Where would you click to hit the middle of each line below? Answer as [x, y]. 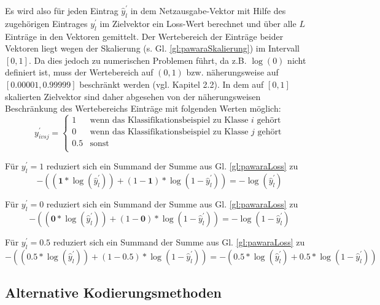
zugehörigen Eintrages [46, 23]
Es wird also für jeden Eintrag [62, 10]
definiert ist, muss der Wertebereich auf [79, 72]
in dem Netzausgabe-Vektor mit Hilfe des [208, 10]
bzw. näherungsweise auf [232, 72]
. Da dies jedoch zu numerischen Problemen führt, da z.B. [138, 60]
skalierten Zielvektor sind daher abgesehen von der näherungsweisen [133, 96]
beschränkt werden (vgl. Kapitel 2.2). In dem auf [172, 84]
